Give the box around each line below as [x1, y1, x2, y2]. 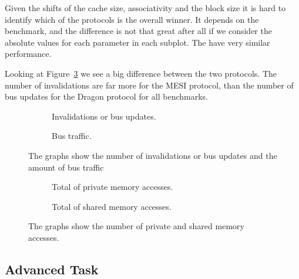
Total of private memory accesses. [52, 181, 173, 193]
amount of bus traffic [28, 161, 104, 173]
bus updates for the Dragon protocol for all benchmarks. [5, 90, 208, 103]
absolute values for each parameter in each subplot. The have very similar [5, 36, 270, 48]
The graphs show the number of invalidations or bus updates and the [28, 149, 277, 161]
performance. [5, 47, 52, 60]
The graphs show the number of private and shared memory [28, 220, 244, 232]
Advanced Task [5, 260, 99, 278]
